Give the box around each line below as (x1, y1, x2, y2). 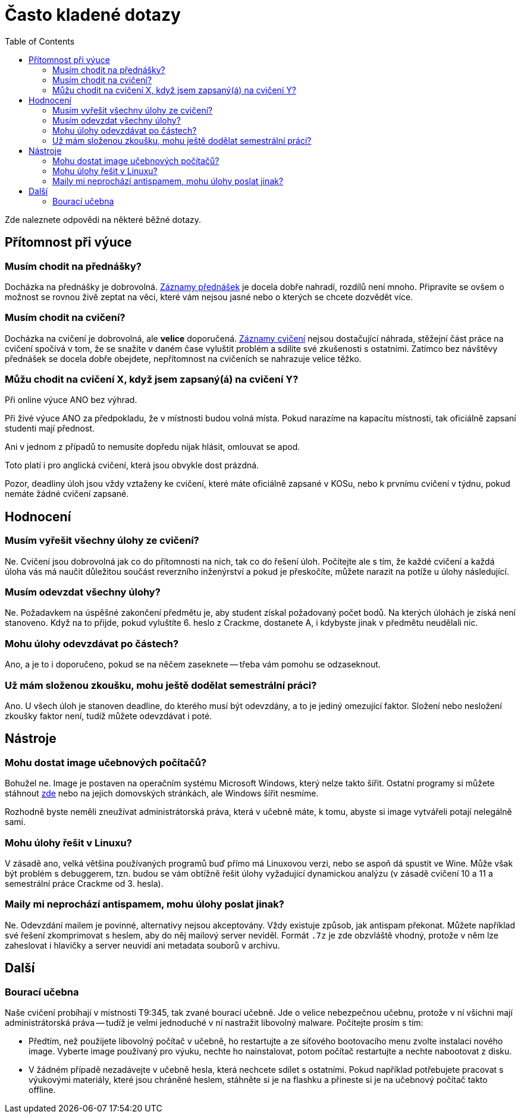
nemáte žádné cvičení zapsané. (5, 489, 129, 499)
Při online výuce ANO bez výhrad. (5, 395, 137, 405)
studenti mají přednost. (5, 423, 95, 434)
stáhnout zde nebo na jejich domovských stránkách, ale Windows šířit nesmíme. (5, 788, 319, 799)
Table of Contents (5, 36, 75, 46)
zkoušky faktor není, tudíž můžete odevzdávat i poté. (5, 710, 212, 721)
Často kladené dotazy (5, 5, 181, 25)
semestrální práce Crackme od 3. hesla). (5, 878, 164, 889)
